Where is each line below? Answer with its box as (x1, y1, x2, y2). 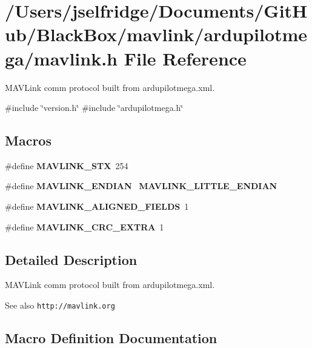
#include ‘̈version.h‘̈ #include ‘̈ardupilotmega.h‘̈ (5, 101, 184, 114)
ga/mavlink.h (5, 45, 118, 70)
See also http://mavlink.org (5, 299, 115, 312)
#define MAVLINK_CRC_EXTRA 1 (5, 220, 164, 233)
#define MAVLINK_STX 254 (5, 159, 128, 172)
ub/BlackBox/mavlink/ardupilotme (5, 22, 308, 47)
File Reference (124, 45, 247, 70)
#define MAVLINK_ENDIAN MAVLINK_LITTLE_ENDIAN (5, 179, 277, 192)
